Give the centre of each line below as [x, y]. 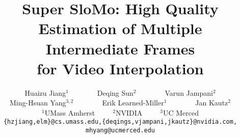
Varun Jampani [189, 92]
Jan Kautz [212, 103]
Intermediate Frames [120, 48]
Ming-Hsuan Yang [38, 103]
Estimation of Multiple [120, 28]
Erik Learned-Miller [133, 103]
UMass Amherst [70, 112]
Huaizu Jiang [45, 92]
